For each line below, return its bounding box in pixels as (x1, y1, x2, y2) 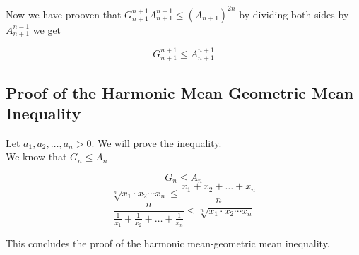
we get (33, 22, 61, 37)
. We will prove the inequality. (91, 135, 222, 150)
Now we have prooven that (6, 6, 122, 21)
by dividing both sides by (239, 6, 349, 21)
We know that (6, 149, 67, 164)
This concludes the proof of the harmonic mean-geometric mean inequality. (6, 236, 330, 251)
